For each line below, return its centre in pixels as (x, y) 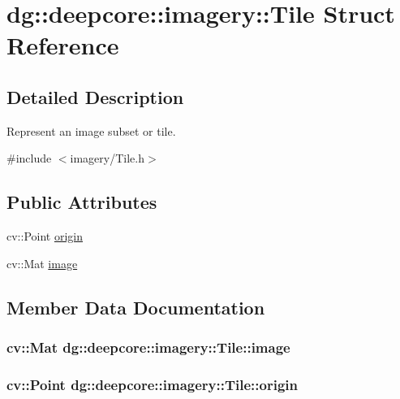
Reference (63, 45)
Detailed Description (95, 96)
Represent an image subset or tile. (91, 130)
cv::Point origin (45, 236)
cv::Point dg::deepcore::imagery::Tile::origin (152, 384)
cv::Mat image (42, 263)
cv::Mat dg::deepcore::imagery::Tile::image (148, 347)
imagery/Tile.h (107, 158)
